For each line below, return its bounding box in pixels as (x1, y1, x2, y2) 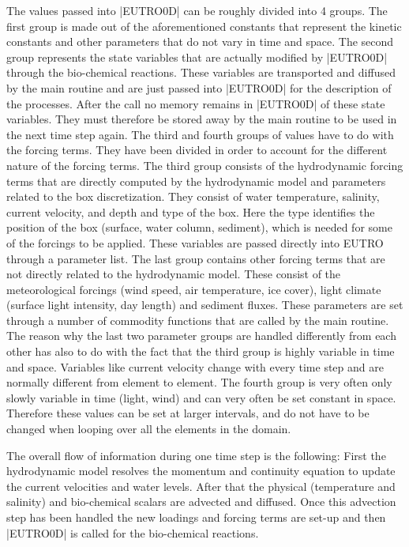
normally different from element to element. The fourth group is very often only (6, 374, 392, 390)
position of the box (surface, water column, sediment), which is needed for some (6, 219, 392, 236)
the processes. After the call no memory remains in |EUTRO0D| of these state (6, 95, 385, 111)
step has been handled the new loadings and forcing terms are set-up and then (6, 509, 386, 525)
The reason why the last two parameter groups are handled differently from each (6, 327, 396, 344)
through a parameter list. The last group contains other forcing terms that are (6, 250, 385, 266)
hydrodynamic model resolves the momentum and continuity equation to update (6, 462, 396, 479)
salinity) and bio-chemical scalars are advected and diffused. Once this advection (6, 493, 396, 510)
